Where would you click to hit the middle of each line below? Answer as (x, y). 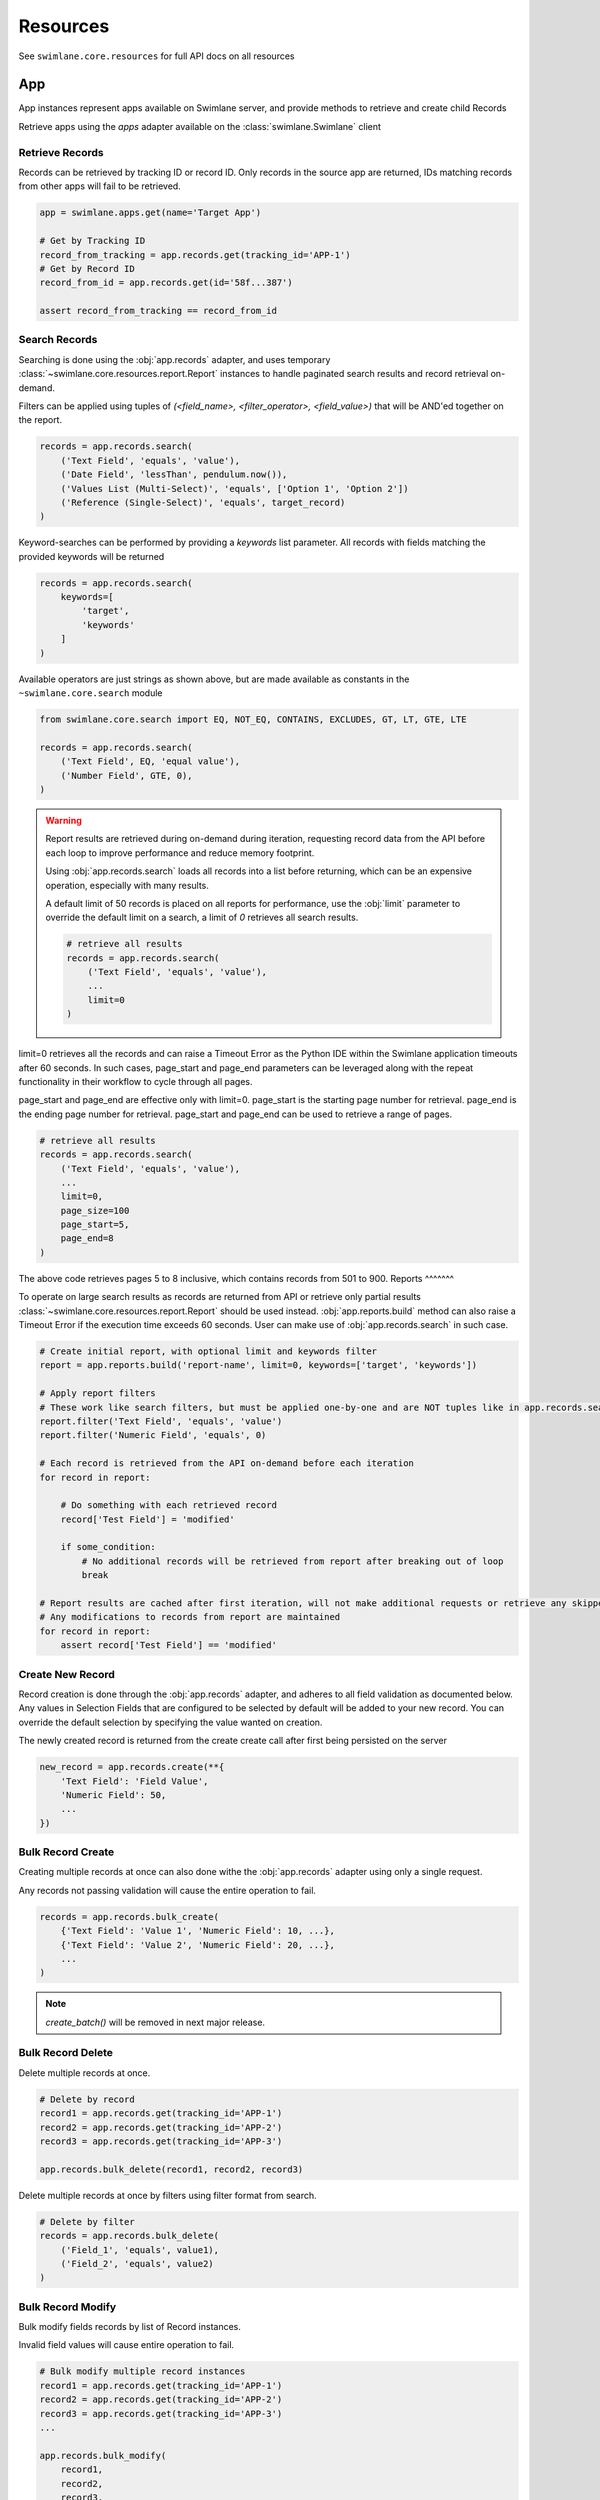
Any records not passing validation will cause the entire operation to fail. (167, 1890)
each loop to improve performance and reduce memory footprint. (180, 852)
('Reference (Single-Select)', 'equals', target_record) (203, 502)
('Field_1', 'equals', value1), (140, 2249)
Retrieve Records (61, 152)
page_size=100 (95, 1210)
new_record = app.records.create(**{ (132, 1767)
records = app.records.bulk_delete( (129, 2236)
